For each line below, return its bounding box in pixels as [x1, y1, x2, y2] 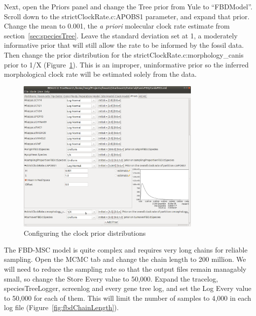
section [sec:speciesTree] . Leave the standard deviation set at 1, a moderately [4, 30, 238, 40]
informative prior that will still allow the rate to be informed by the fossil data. [4, 40, 244, 50]
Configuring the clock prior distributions [24, 228, 146, 238]
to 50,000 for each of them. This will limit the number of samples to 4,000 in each [4, 292, 252, 303]
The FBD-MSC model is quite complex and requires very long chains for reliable [4, 244, 248, 254]
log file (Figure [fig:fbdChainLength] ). [4, 302, 119, 313]
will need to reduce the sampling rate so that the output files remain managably [4, 263, 247, 274]
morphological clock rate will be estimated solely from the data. [4, 69, 197, 79]
